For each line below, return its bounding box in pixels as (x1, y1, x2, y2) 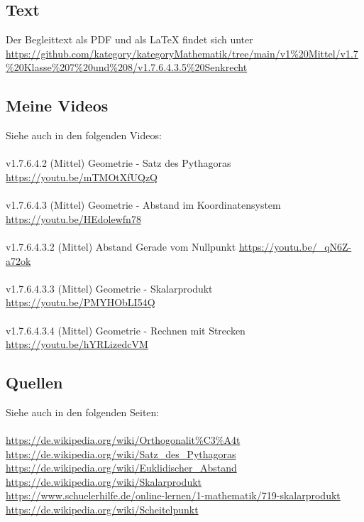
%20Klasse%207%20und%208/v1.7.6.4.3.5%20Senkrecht (6, 60, 248, 75)
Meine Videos (6, 94, 109, 116)
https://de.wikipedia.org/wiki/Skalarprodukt (6, 474, 202, 489)
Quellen (6, 371, 63, 393)
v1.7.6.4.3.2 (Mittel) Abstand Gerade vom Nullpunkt (6, 239, 236, 254)
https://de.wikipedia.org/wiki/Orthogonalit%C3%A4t (6, 433, 241, 447)
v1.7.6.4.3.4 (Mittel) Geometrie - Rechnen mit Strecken (6, 322, 246, 337)
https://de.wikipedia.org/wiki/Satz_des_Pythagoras (6, 446, 236, 461)
